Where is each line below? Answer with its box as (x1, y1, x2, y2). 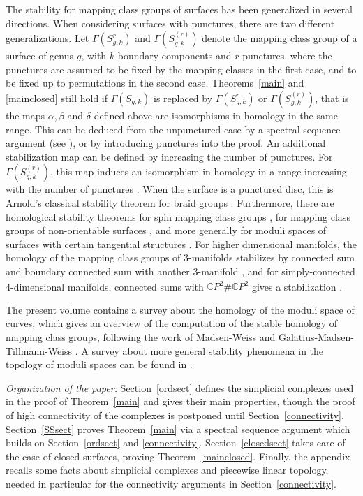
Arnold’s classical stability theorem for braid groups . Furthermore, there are (6, 195, 334, 210)
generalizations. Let (6, 31, 89, 45)
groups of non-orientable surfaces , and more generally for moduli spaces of (6, 223, 327, 238)
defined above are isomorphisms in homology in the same (94, 108, 338, 122)
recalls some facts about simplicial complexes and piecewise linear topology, (6, 462, 329, 477)
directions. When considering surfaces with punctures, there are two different (6, 15, 335, 30)
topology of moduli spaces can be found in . (6, 357, 193, 372)
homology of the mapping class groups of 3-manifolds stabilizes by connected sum (6, 250, 355, 265)
